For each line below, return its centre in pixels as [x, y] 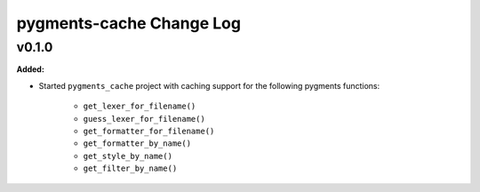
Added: [30, 69]
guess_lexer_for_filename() [144, 119]
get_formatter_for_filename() [149, 131]
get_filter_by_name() [130, 168]
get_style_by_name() [128, 156]
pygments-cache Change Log [129, 23]
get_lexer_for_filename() [140, 106]
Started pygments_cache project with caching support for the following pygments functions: [209, 85]
